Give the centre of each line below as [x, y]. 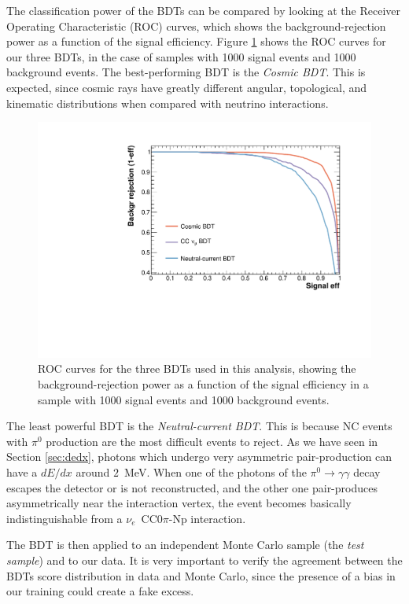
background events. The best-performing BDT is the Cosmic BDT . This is [186, 72]
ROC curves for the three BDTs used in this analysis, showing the [197, 368]
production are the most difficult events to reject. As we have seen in [212, 441]
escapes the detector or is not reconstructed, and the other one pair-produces [192, 487]
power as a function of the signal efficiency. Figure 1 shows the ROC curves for [196, 41]
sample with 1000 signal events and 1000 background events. [184, 399]
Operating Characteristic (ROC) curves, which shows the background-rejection [196, 26]
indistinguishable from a [64, 518]
